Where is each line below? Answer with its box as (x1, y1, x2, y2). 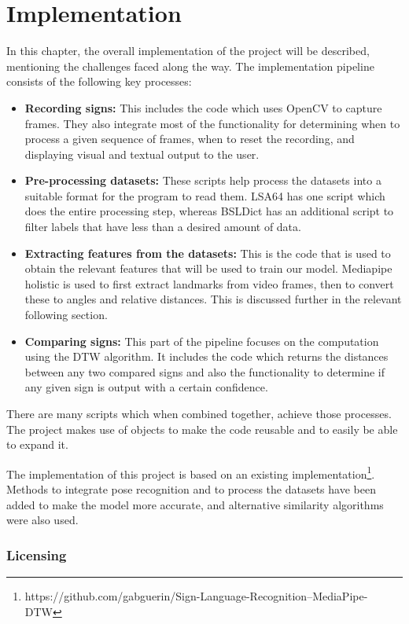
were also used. (6, 512, 79, 528)
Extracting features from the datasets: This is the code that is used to (24, 244, 391, 261)
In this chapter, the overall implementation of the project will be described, (6, 42, 370, 59)
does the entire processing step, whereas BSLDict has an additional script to (24, 203, 394, 219)
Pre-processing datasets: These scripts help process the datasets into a (24, 172, 381, 189)
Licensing (6, 545, 67, 564)
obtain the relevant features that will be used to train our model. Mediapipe (24, 260, 392, 277)
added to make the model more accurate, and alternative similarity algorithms (6, 496, 384, 512)
